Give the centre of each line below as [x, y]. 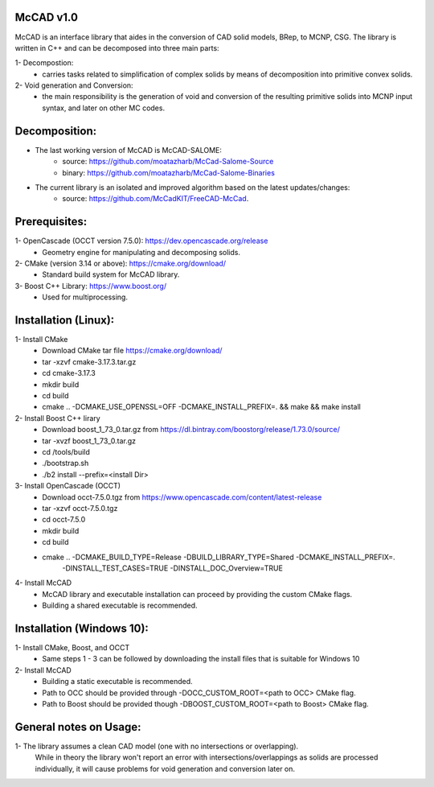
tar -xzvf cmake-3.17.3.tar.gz [89, 361]
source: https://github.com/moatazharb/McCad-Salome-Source [168, 162]
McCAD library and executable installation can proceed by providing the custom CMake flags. [197, 594]
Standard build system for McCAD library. [111, 274]
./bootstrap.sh [66, 464]
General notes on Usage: [78, 727]
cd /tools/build [66, 452]
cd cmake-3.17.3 [69, 373]
